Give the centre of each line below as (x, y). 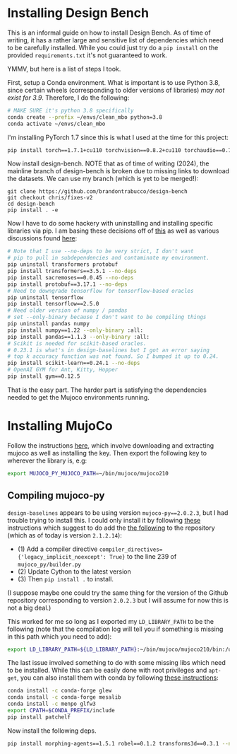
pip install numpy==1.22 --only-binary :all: (75, 330)
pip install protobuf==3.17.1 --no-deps (68, 284)
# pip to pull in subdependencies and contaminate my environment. (109, 258)
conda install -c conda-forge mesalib (64, 697)
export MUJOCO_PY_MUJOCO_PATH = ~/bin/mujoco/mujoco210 (88, 473)
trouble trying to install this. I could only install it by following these (104, 520)
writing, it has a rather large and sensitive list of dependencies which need (115, 40)
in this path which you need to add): (60, 636)
